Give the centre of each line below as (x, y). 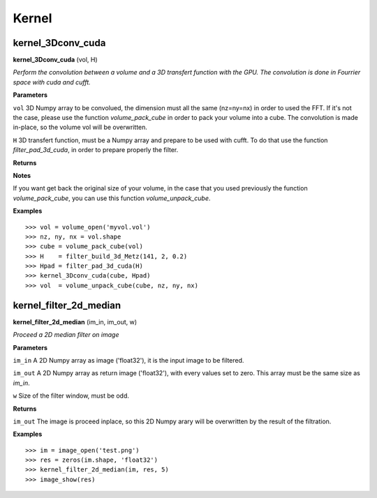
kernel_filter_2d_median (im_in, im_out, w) (75, 322)
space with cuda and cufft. (52, 82)
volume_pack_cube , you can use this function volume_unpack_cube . (112, 198)
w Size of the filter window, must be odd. (71, 396)
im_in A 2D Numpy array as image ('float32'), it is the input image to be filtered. (128, 360)
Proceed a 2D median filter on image (66, 335)
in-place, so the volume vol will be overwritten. (80, 127)
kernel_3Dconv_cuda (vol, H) (55, 60)
